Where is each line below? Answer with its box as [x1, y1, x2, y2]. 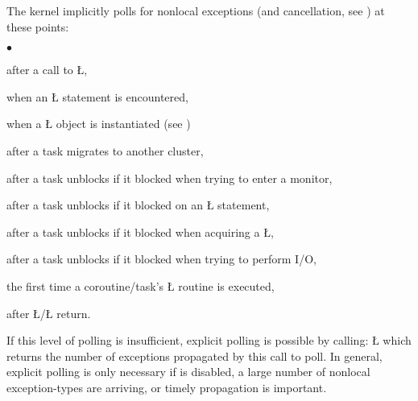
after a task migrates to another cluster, [6, 142, 204, 159]
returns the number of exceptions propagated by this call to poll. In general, [6, 347, 383, 364]
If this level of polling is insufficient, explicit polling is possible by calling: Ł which [6, 332, 412, 349]
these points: [6, 18, 69, 35]
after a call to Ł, [6, 61, 88, 78]
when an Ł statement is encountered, [6, 88, 188, 105]
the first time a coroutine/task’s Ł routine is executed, [6, 277, 275, 294]
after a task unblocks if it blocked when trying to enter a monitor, [6, 169, 333, 186]
